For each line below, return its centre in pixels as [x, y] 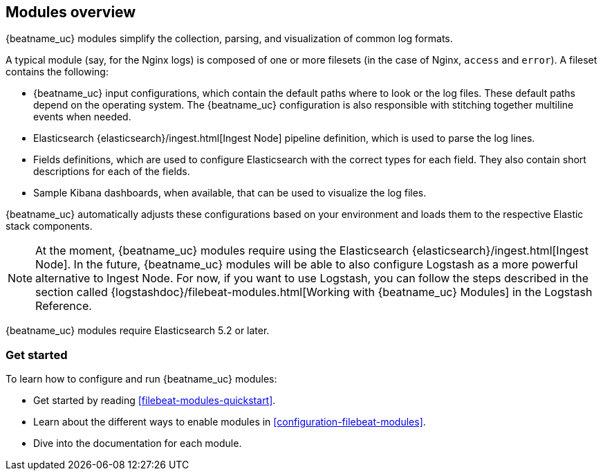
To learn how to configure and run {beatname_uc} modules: [141, 379]
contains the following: [57, 72]
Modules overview [71, 12]
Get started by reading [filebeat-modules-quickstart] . [155, 401]
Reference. [64, 306]
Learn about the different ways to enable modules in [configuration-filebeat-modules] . [230, 422]
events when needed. [82, 117]
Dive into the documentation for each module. [138, 443]
